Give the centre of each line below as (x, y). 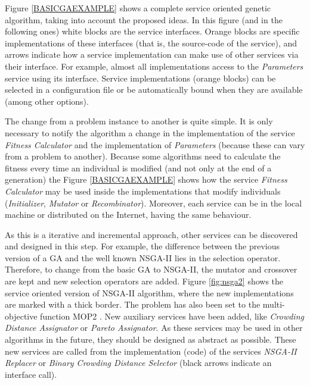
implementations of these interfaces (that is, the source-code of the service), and (151, 43)
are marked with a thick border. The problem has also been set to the (133, 304)
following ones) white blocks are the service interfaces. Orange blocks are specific (152, 31)
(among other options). (47, 101)
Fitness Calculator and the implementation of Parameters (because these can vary (155, 144)
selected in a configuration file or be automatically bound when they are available (154, 90)
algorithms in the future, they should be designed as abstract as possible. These (151, 339)
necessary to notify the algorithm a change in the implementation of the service (150, 132)
